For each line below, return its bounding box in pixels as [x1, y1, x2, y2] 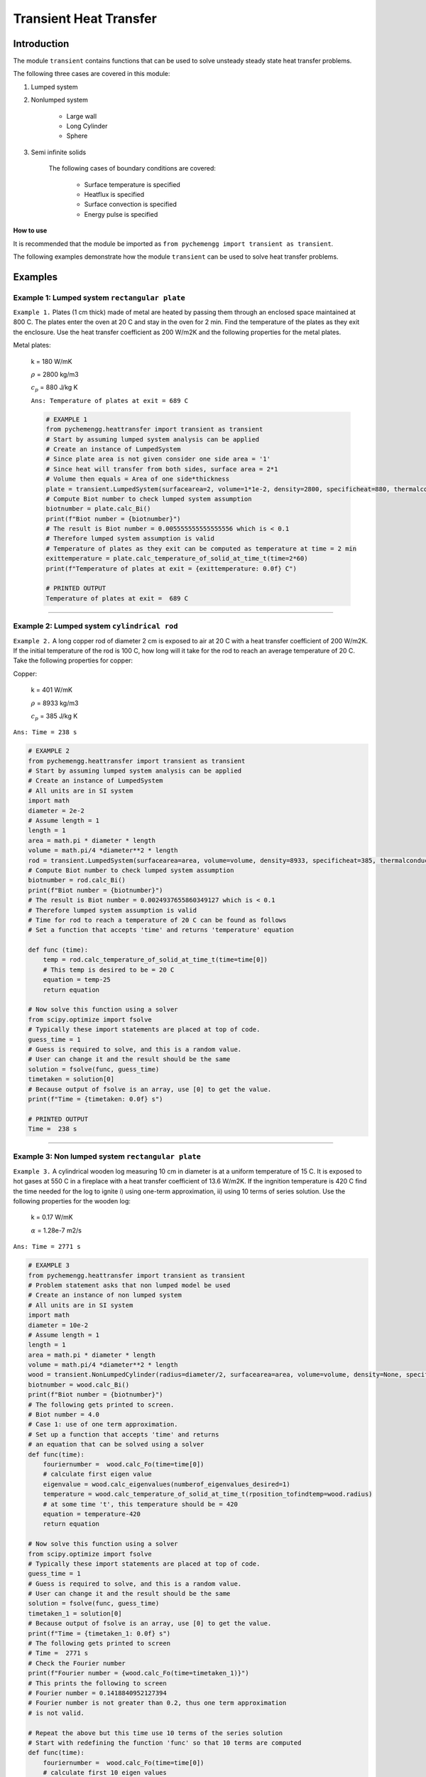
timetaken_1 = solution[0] [28, 1609, 122, 1617]
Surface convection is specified [84, 200, 177, 209]
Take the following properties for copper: [13, 656, 133, 665]
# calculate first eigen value [43, 1470, 152, 1478]
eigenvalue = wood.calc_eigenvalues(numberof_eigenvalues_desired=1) [43, 1480, 290, 1488]
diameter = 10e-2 [28, 1321, 89, 1329]
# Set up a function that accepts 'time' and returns [28, 1430, 219, 1439]
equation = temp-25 [43, 976, 111, 984]
